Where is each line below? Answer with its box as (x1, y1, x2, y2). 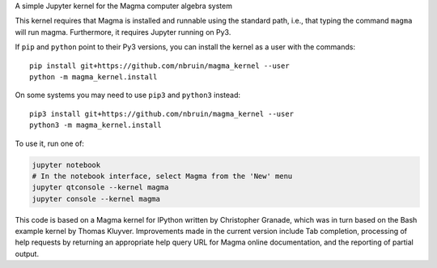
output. (15, 249, 40, 258)
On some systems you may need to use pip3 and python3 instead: (15, 90, 241, 100)
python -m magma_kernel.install (29, 72, 158, 81)
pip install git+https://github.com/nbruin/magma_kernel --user (29, 61, 291, 70)
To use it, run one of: (15, 138, 85, 148)
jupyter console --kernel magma (32, 194, 161, 203)
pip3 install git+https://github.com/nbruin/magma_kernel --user (29, 109, 295, 118)
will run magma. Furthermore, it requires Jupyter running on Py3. (15, 27, 231, 36)
